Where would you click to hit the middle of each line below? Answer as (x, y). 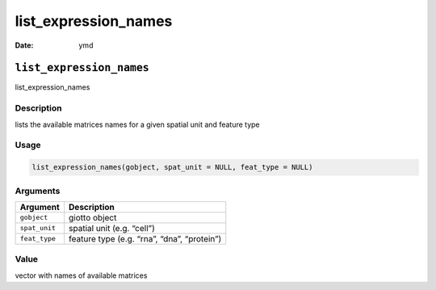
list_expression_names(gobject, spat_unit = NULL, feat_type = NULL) (172, 167)
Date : (24, 45)
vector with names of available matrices (81, 275)
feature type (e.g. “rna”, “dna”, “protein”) (145, 238)
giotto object (93, 217)
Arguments (38, 191)
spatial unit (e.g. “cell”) (112, 228)
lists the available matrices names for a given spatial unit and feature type (137, 124)
